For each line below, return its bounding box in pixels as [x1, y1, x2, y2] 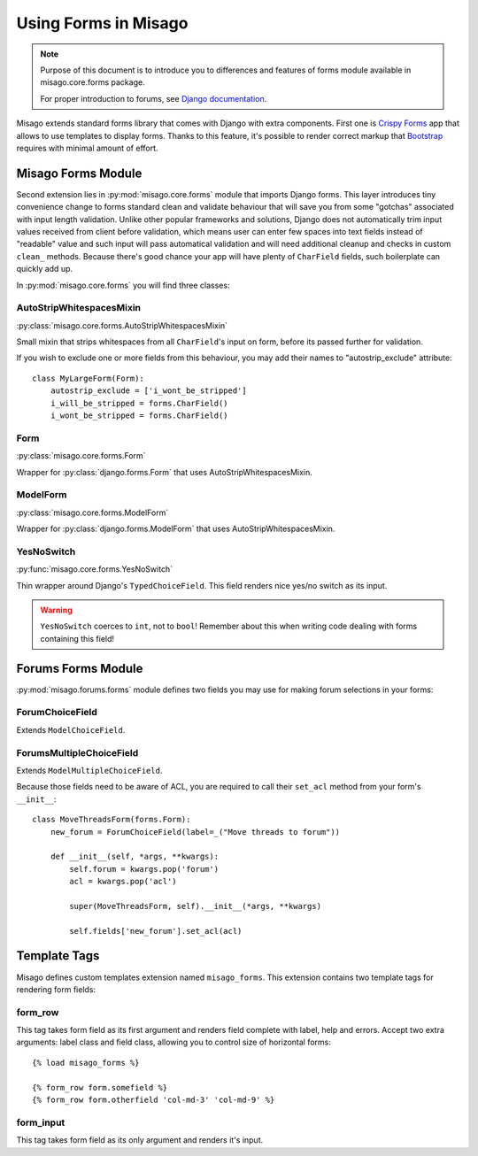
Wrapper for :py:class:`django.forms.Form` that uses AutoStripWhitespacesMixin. [16, 466, 313, 477]
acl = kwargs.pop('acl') [69, 876, 177, 887]
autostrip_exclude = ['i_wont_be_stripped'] [50, 386, 247, 396]
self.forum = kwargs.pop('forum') [69, 864, 220, 874]
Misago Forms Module [16, 166, 143, 181]
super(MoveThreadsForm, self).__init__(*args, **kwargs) [69, 901, 322, 911]
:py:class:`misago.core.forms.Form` [16, 451, 146, 461]
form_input [16, 1116, 66, 1129]
